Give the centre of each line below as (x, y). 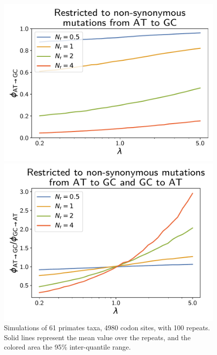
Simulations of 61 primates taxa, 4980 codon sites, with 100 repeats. (107, 328)
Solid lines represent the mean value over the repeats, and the (97, 337)
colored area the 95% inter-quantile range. (68, 347)
